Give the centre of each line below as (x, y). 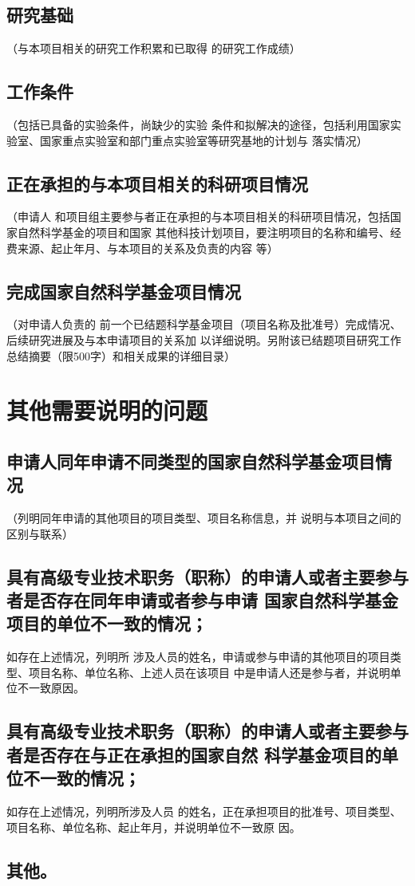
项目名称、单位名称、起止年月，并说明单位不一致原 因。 (154, 827)
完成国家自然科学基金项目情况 (124, 291)
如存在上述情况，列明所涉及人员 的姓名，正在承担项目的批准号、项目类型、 (204, 811)
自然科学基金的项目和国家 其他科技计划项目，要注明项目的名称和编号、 (204, 232)
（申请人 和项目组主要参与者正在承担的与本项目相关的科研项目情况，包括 (198, 217)
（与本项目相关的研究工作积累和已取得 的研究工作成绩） (154, 48)
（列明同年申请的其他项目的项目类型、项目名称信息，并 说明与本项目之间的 (204, 518)
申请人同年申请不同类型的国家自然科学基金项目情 (199, 461)
